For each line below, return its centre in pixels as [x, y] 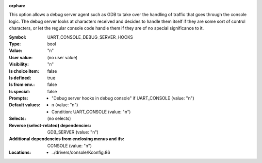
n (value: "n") [65, 105]
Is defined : [20, 78]
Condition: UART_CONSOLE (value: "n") [91, 112]
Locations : [20, 152]
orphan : [17, 6]
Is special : [19, 91]
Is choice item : [24, 71]
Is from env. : [22, 84]
